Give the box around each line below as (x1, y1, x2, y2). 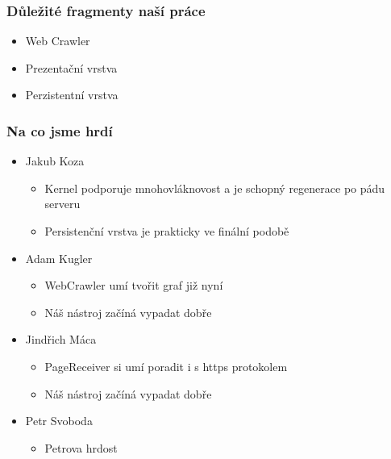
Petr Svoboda (25, 412, 93, 429)
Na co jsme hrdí (6, 120, 113, 140)
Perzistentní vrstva (25, 86, 119, 103)
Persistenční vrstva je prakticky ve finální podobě (44, 223, 289, 239)
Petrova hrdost (44, 439, 118, 456)
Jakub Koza (25, 152, 85, 169)
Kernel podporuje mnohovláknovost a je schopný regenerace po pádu (44, 179, 385, 196)
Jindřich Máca (25, 331, 97, 348)
